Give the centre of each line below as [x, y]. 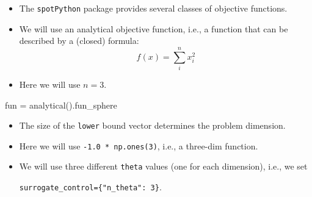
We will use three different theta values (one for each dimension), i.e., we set [163, 166]
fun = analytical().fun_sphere [61, 105]
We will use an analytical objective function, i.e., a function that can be [154, 28]
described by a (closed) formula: [79, 41]
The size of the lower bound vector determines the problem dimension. [152, 125]
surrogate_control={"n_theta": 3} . [90, 187]
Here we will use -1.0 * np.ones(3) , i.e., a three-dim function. [139, 145]
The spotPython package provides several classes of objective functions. [153, 8]
